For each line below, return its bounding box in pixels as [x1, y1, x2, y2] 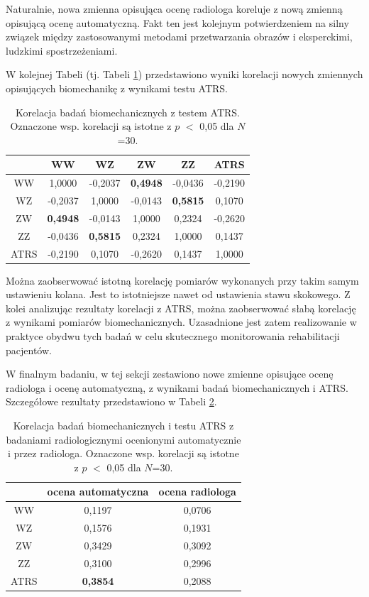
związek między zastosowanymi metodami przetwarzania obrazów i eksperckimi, [6, 29, 353, 44]
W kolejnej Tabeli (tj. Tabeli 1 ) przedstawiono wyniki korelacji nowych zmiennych [6, 67, 363, 82]
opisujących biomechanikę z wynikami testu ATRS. [6, 80, 228, 95]
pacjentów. [6, 342, 52, 357]
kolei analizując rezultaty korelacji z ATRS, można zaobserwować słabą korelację [6, 300, 356, 315]
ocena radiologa [158, 484, 236, 499]
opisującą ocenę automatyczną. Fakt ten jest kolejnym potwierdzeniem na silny [6, 15, 349, 30]
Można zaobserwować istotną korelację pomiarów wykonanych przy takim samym [6, 273, 359, 287]
